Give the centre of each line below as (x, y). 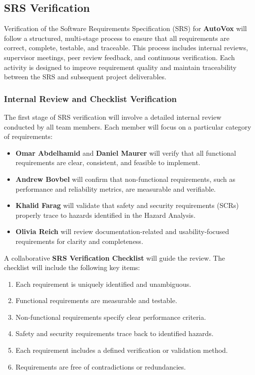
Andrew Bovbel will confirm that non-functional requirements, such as (126, 179)
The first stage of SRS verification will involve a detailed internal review (113, 117)
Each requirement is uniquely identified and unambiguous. (103, 284)
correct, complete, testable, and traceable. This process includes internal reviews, (126, 48)
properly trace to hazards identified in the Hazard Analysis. (106, 215)
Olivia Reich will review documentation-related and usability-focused (122, 231)
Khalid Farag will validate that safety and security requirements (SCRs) (127, 205)
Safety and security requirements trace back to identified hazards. (114, 333)
